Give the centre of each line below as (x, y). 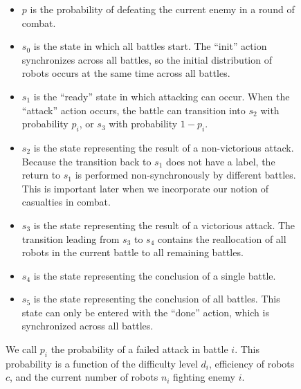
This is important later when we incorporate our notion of (145, 188)
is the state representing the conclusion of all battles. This (157, 299)
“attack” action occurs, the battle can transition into (134, 110)
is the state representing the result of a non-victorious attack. (164, 147)
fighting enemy (204, 377)
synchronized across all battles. (88, 326)
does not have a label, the (221, 161)
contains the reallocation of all (222, 238)
